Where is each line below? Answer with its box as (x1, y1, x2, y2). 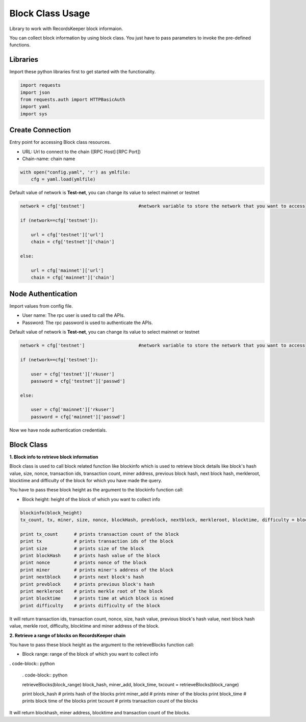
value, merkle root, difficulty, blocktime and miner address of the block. (9, 623, 160, 629)
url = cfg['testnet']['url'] (31, 232, 104, 237)
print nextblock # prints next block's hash (20, 574, 144, 580)
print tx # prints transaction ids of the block (20, 538, 174, 544)
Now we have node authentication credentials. (9, 427, 107, 433)
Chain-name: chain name (22, 156, 75, 162)
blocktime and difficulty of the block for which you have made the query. (9, 477, 163, 483)
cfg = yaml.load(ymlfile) (31, 177, 96, 182)
